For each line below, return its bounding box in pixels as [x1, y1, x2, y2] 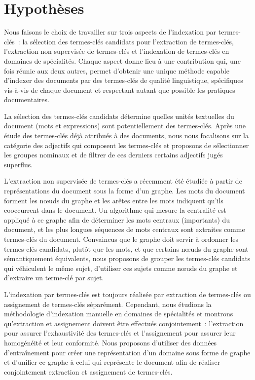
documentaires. [4, 94, 49, 105]
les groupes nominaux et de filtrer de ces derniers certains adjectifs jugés [4, 150, 223, 160]
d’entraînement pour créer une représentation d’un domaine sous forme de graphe [4, 347, 251, 357]
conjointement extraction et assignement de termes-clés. [4, 366, 173, 377]
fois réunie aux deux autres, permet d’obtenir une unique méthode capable [4, 65, 229, 76]
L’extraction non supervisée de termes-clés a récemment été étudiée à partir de [4, 176, 242, 186]
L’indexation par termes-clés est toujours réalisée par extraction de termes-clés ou [4, 289, 251, 299]
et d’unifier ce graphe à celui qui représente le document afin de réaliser [4, 357, 220, 367]
